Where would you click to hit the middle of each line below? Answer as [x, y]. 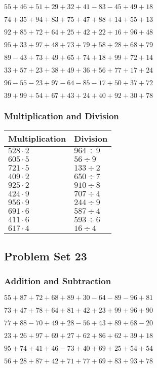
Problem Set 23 [46, 256]
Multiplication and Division [62, 115]
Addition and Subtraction [58, 280]
